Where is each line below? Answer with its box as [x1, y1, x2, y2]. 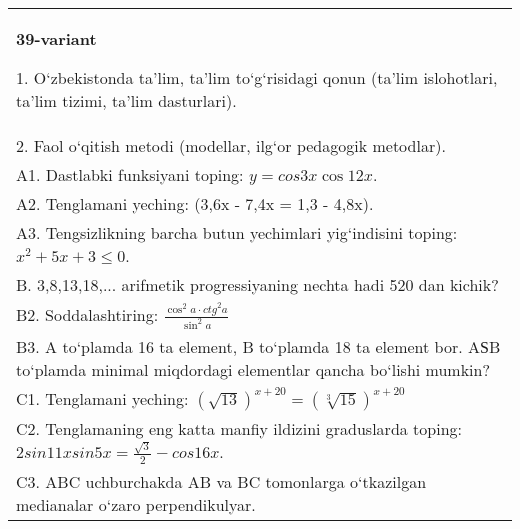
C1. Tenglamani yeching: [16, 387, 189, 411]
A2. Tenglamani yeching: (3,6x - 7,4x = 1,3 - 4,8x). [16, 192, 374, 215]
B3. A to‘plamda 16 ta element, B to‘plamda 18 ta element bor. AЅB [16, 335, 501, 359]
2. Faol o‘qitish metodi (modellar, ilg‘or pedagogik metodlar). [16, 134, 446, 157]
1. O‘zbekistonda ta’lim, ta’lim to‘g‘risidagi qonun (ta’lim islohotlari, [16, 66, 498, 89]
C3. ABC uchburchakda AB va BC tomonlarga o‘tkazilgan [16, 469, 427, 493]
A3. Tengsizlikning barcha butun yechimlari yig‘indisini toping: [16, 221, 458, 244]
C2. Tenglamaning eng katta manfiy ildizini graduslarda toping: [16, 417, 463, 441]
